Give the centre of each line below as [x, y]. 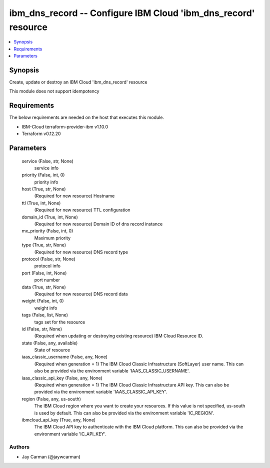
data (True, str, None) [44, 287]
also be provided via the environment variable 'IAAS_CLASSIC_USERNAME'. [112, 371]
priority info [46, 182]
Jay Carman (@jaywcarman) [51, 456]
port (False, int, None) [44, 273]
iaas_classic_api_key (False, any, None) [62, 378]
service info [46, 168]
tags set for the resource [60, 322]
